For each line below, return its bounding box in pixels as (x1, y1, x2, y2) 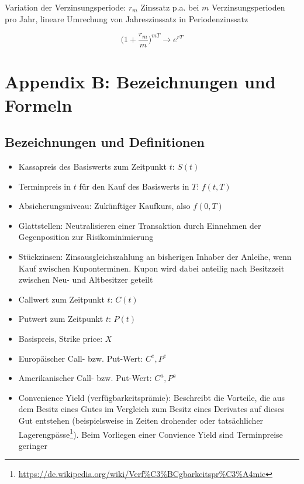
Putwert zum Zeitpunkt (18, 313, 103, 325)
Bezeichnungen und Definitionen (5, 133, 205, 151)
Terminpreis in (18, 180, 71, 192)
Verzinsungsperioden (212, 1, 285, 13)
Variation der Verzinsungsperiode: (5, 1, 126, 13)
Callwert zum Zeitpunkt (18, 293, 105, 305)
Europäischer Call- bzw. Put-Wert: (18, 352, 143, 364)
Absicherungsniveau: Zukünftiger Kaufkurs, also (18, 200, 191, 212)
